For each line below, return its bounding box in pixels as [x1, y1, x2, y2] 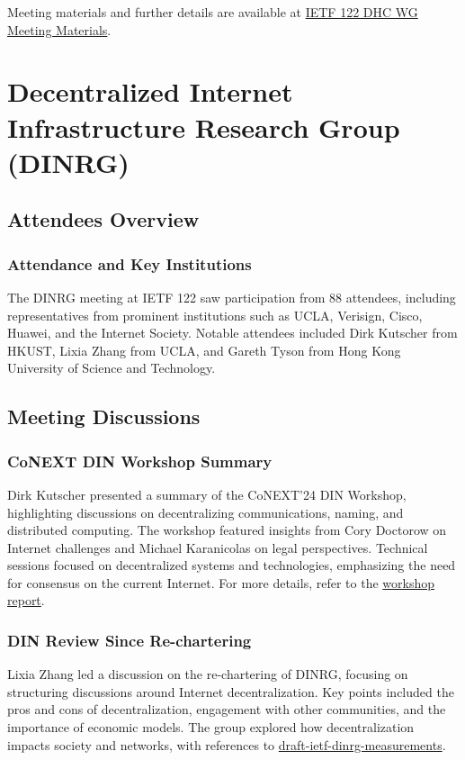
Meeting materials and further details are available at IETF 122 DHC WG [7, 3, 418, 21]
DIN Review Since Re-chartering [7, 629, 252, 651]
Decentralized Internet [7, 73, 293, 110]
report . [7, 591, 45, 610]
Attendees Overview [7, 205, 200, 233]
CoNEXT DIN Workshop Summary [7, 449, 273, 472]
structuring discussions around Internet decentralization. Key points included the [7, 682, 454, 701]
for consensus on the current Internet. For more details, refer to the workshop [7, 573, 434, 592]
